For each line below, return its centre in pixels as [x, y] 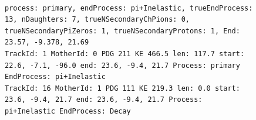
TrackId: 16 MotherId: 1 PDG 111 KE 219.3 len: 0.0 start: [122, 88]
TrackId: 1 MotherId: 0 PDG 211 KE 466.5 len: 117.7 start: [125, 54]
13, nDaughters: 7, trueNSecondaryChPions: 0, [97, 20]
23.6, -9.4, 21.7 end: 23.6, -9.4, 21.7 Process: [104, 100]
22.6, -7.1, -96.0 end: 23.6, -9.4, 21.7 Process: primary [122, 65]
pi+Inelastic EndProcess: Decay [68, 111]
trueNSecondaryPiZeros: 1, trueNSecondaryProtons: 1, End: [122, 31]
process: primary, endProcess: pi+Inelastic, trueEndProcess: [129, 8]
